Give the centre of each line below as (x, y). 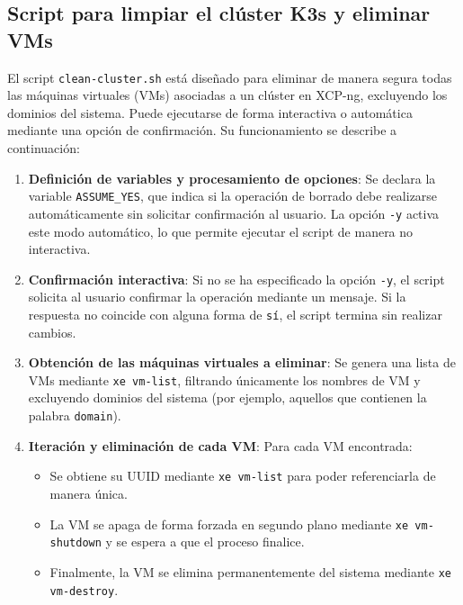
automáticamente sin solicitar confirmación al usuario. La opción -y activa (234, 213)
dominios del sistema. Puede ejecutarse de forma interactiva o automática (210, 112)
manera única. (89, 493)
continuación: (44, 148)
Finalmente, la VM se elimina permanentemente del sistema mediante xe (250, 571)
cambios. (52, 332)
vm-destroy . (84, 589)
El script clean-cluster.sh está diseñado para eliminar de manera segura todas (230, 77)
